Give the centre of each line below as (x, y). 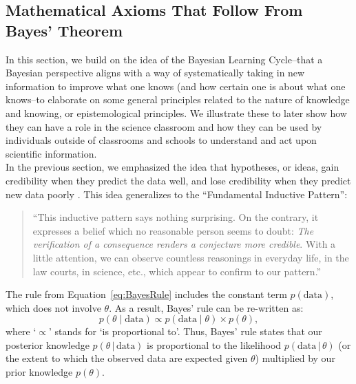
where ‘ (21, 331)
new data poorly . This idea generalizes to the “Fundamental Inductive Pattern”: (177, 194)
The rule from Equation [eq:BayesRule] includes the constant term (146, 294)
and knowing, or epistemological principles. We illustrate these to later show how (176, 113)
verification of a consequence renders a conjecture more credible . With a (184, 244)
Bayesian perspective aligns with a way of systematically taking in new (155, 73)
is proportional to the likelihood (214, 344)
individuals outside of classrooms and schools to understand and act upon (161, 140)
